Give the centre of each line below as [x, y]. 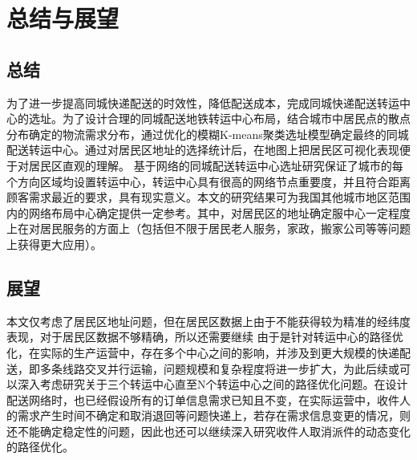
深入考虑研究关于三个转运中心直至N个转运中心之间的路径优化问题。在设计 [213, 384]
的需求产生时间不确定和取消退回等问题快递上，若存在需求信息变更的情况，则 [208, 415]
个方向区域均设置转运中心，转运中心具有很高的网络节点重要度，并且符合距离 [208, 181]
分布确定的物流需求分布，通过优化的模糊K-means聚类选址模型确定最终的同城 [208, 134]
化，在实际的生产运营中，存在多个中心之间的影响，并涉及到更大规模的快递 [203, 352]
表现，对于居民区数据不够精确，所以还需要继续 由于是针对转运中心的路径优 [205, 337]
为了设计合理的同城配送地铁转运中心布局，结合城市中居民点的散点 [236, 118]
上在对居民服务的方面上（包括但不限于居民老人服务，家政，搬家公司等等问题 [208, 228]
